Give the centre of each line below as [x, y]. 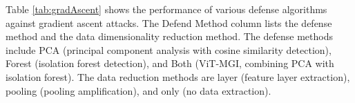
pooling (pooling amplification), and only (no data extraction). [138, 90]
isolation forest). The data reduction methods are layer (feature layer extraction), [178, 76]
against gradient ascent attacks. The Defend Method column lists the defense [169, 22]
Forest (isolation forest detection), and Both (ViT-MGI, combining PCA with [170, 63]
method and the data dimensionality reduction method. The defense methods [169, 36]
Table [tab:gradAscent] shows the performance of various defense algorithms [166, 9]
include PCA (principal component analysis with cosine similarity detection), [169, 49]
